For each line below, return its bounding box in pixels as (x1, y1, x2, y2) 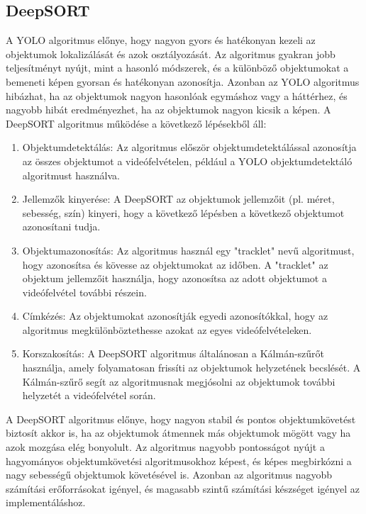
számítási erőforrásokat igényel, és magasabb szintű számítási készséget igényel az (6, 481, 360, 496)
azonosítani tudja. (22, 219, 101, 234)
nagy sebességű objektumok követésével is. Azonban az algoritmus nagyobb (6, 467, 333, 482)
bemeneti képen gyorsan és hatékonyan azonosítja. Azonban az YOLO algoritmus (6, 74, 360, 89)
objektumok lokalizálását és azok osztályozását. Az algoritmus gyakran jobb (6, 46, 335, 61)
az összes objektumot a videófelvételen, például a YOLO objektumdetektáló (22, 153, 353, 168)
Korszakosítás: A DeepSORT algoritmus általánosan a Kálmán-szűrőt (22, 346, 325, 361)
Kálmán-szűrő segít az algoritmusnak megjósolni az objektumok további (22, 374, 335, 389)
